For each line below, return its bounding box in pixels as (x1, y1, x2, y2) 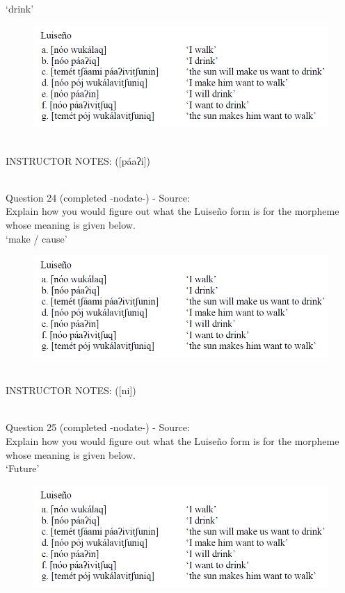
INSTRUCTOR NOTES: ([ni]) (6, 383, 136, 398)
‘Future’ (6, 461, 40, 476)
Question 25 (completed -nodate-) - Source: (6, 420, 190, 434)
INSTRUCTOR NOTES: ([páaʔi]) (6, 153, 150, 168)
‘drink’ (6, 1, 34, 15)
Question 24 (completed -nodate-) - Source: (6, 190, 190, 204)
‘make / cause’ (6, 231, 67, 245)
